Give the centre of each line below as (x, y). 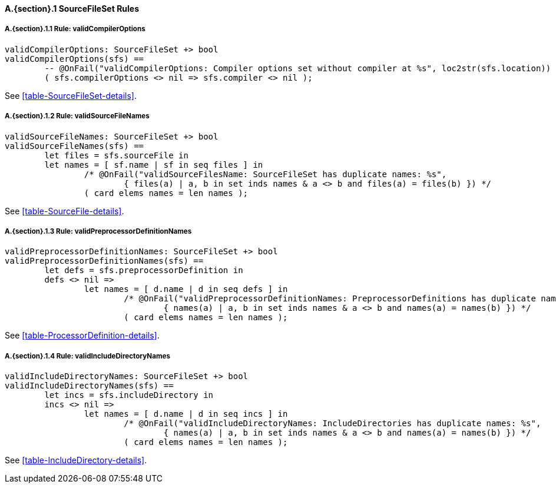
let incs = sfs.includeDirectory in (129, 395)
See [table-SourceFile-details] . (64, 211)
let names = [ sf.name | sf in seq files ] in (154, 165)
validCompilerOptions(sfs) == (75, 59)
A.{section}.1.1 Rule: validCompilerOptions (75, 29)
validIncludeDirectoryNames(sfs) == (89, 386)
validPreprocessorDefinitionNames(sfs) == (104, 261)
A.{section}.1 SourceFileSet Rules (72, 9)
